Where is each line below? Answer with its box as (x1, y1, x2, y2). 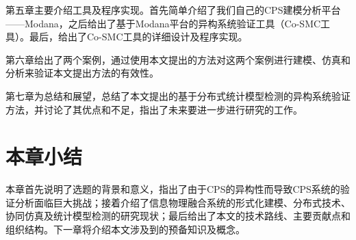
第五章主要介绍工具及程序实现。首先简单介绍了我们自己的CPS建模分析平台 (5, 3, 341, 16)
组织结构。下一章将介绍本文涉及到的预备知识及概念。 (5, 222, 245, 237)
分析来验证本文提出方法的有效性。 (5, 66, 159, 80)
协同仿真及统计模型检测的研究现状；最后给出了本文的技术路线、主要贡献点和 (5, 209, 351, 223)
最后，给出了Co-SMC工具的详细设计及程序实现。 (29, 29, 248, 44)
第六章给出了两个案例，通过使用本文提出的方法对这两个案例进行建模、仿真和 (5, 52, 351, 66)
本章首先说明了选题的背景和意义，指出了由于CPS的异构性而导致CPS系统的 (5, 182, 340, 196)
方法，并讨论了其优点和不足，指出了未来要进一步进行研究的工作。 (5, 102, 303, 116)
